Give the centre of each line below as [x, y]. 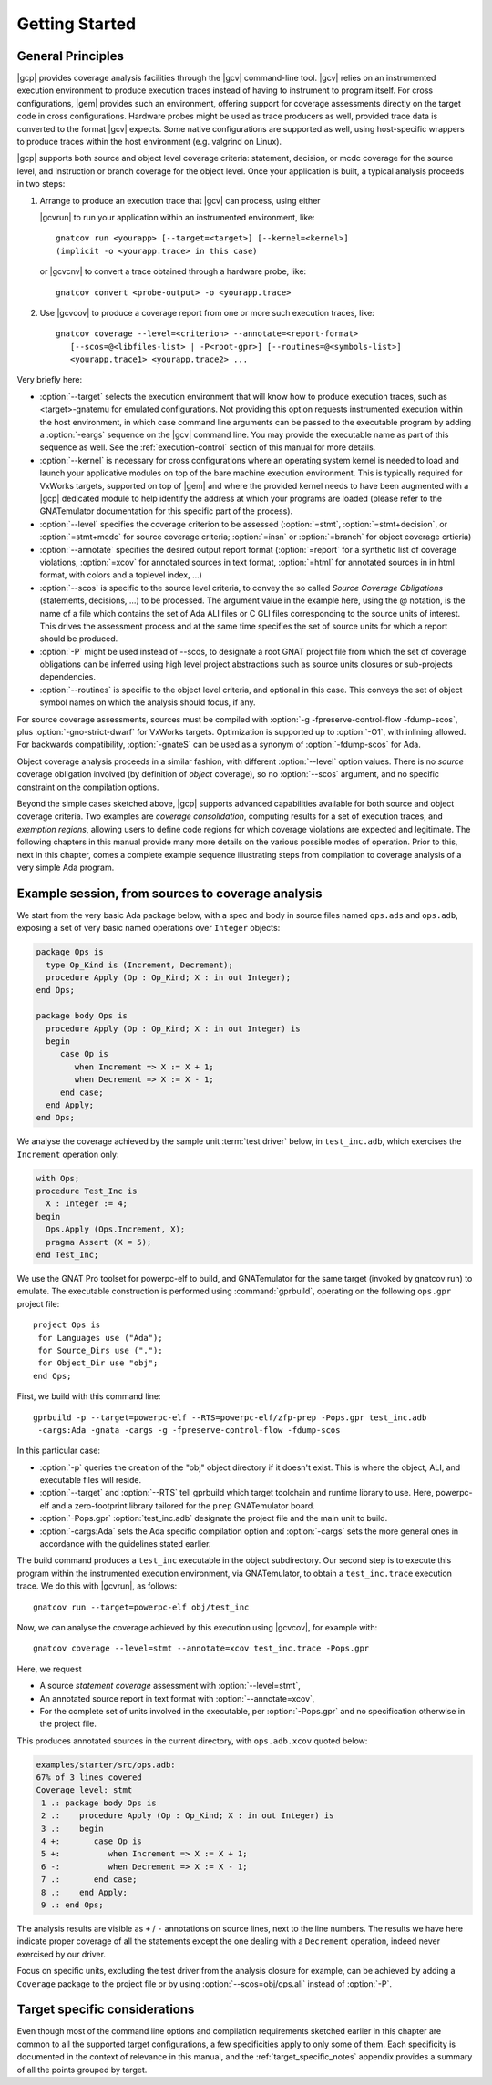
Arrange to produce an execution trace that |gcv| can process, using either [180, 200]
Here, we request [49, 1669]
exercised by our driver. [61, 1954]
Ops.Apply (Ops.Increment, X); [116, 1229]
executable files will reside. [90, 1480]
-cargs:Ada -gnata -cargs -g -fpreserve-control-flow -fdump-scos [189, 1430]
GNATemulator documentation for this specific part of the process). [166, 511]
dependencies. [67, 677]
